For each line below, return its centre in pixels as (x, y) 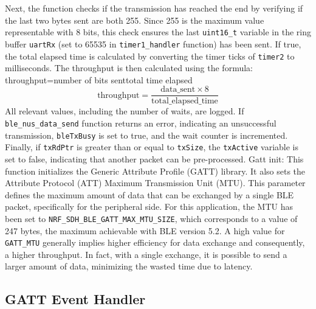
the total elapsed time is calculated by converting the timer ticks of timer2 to (150, 56)
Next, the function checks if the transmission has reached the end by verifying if (154, 8)
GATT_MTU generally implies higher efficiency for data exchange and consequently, (155, 242)
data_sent (178, 90)
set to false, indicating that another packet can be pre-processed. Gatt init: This (154, 158)
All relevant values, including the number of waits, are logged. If (125, 111)
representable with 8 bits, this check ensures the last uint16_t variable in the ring (158, 32)
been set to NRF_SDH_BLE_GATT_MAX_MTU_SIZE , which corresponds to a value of (151, 218)
